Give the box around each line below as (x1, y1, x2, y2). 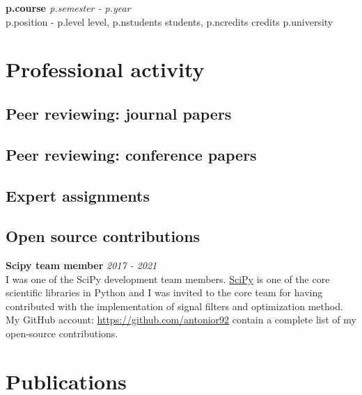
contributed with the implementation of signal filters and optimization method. (6, 298, 343, 313)
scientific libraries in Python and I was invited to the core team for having (6, 285, 323, 300)
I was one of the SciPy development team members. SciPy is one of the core (6, 271, 330, 286)
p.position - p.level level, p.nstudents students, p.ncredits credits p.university (6, 14, 333, 29)
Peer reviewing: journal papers (6, 102, 232, 124)
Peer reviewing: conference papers (6, 143, 257, 165)
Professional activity (6, 55, 205, 83)
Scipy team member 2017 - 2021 (6, 258, 157, 273)
